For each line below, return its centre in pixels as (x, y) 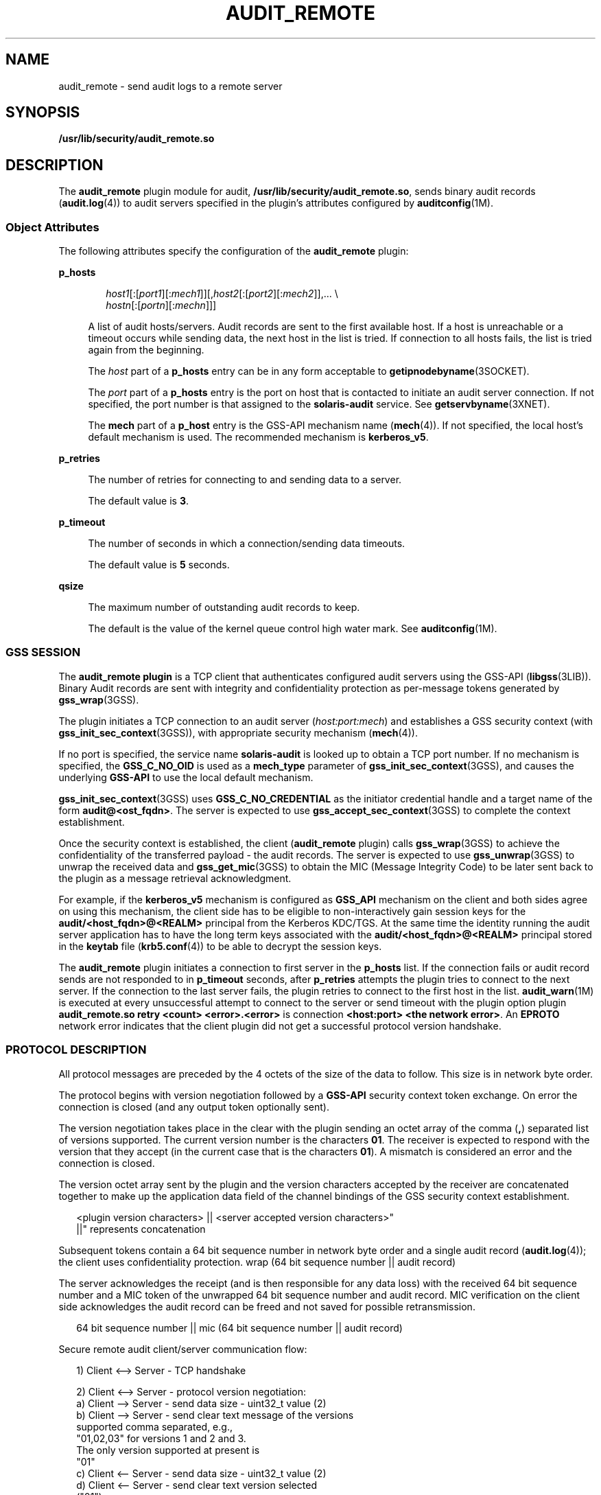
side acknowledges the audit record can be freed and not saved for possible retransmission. (267, 1306)
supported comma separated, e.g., (154, 1426)
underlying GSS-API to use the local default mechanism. (186, 777)
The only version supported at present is (168, 1450)
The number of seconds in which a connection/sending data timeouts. (247, 544)
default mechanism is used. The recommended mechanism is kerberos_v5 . (258, 437)
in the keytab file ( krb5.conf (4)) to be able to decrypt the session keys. (220, 946)
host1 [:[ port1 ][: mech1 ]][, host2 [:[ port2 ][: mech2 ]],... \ (222, 294)
